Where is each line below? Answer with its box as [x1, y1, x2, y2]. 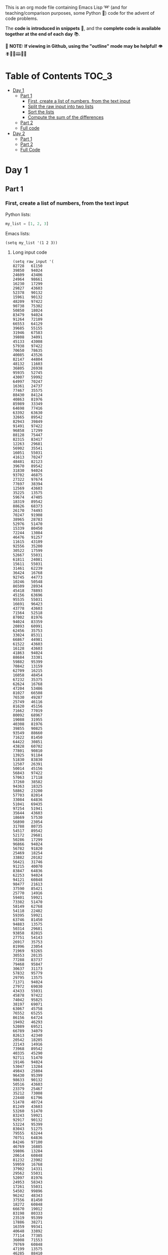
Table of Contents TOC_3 [5, 71, 113, 82]
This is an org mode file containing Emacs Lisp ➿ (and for [5, 5, 127, 10]
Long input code [12, 249, 47, 255]
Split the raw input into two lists [27, 103, 94, 109]
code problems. [5, 15, 38, 21]
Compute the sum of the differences [27, 114, 104, 120]
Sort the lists [27, 109, 54, 115]
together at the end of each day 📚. [5, 31, 80, 37]
